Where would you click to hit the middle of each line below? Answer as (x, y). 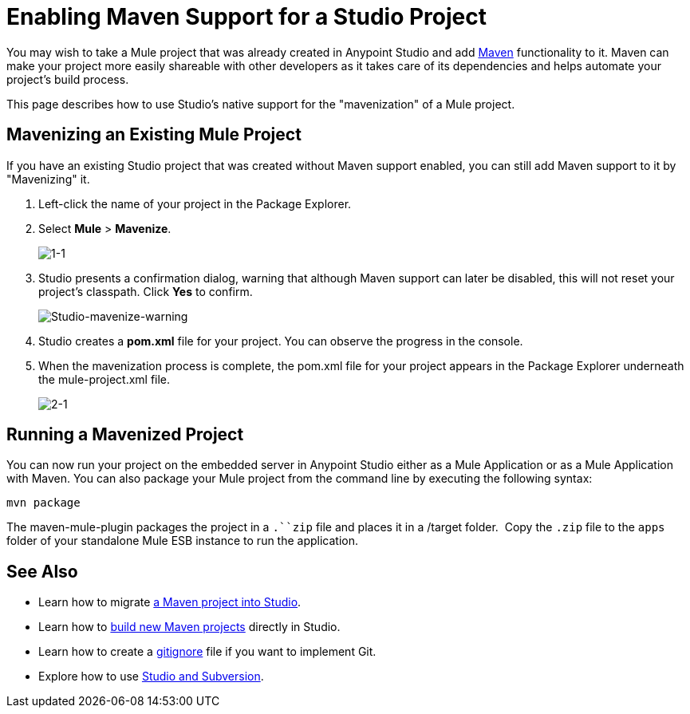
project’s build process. (68, 79)
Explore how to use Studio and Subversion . (151, 677)
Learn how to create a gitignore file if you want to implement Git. (207, 652)
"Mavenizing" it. (48, 179)
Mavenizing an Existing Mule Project (154, 135)
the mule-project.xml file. (104, 379)
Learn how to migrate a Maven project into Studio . (170, 602)
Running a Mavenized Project (125, 435)
